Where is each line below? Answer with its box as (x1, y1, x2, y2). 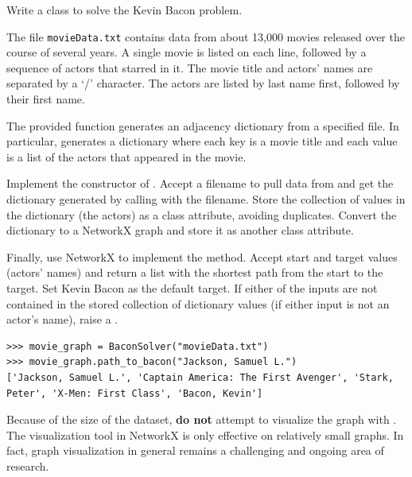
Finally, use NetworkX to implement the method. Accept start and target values (6, 248, 398, 265)
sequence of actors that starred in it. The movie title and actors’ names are (6, 59, 373, 76)
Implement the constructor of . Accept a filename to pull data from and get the (6, 175, 394, 192)
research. (6, 457, 49, 474)
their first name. (6, 91, 85, 107)
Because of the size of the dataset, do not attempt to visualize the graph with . (6, 411, 397, 428)
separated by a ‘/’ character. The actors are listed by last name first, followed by (6, 75, 400, 91)
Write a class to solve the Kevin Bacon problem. (6, 2, 243, 17)
